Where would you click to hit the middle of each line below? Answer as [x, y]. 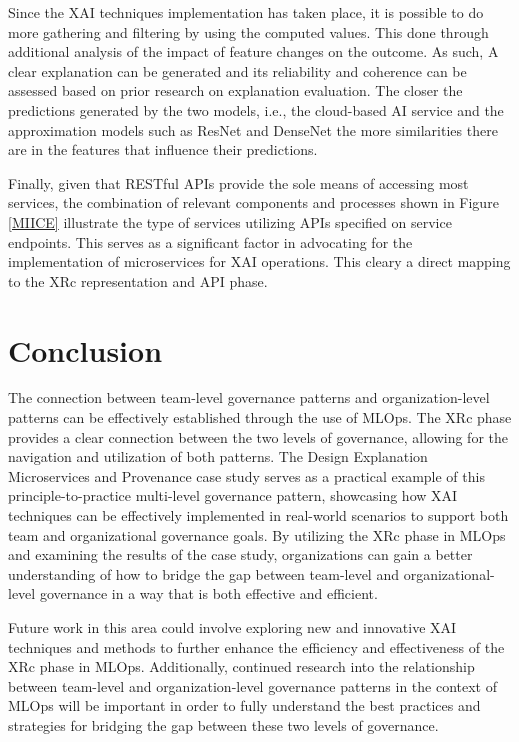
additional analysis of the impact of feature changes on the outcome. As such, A [253, 51]
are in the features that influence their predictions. [163, 149]
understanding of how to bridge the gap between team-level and [203, 573]
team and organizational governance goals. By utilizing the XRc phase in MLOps [257, 534]
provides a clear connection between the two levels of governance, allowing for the [258, 436]
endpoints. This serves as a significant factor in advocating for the [210, 241]
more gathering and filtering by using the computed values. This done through [248, 31]
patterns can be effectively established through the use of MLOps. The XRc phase [260, 417]
